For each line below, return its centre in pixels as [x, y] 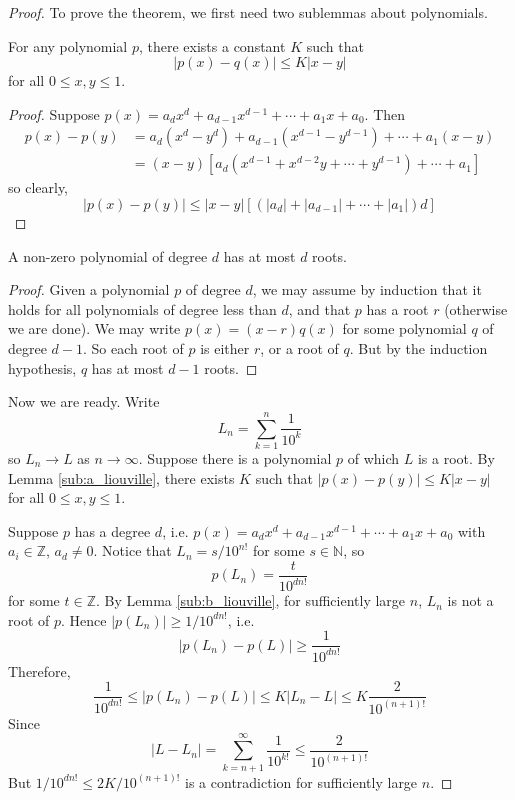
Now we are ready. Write [84, 401]
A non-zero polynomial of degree [108, 255]
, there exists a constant [212, 45]
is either [225, 348]
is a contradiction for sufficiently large [301, 781]
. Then [385, 113]
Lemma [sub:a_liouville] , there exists [121, 477]
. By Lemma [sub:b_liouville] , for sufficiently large [251, 600]
